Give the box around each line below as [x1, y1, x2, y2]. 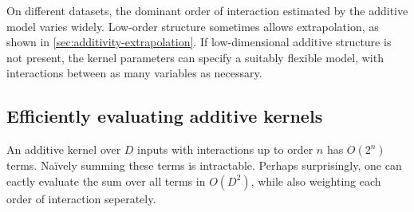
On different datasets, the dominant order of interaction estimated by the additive [6, 2, 408, 18]
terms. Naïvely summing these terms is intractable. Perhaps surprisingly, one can [6, 157, 402, 174]
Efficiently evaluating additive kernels [6, 104, 323, 128]
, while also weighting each [250, 172, 381, 189]
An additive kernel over [6, 141, 121, 158]
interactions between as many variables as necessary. [6, 65, 262, 81]
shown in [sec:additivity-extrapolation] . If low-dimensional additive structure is [6, 33, 392, 50]
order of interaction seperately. [6, 190, 156, 206]
